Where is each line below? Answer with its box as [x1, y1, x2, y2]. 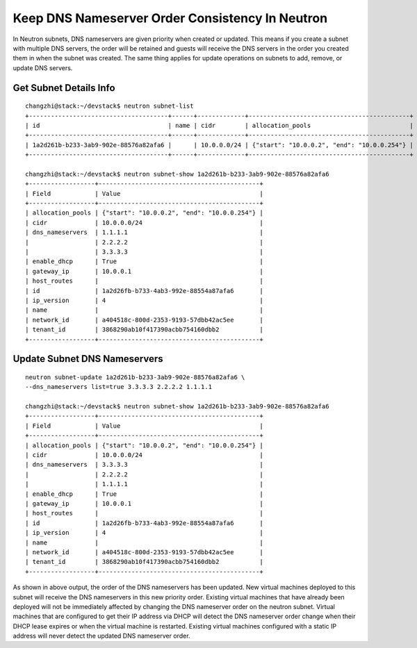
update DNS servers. [13, 63, 73, 72]
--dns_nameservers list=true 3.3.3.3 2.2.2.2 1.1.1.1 [25, 383, 212, 391]
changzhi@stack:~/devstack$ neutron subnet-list [25, 102, 194, 110]
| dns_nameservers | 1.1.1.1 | [25, 229, 263, 236]
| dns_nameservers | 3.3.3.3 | [25, 460, 263, 469]
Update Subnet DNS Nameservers [13, 353, 163, 365]
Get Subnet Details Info [13, 82, 115, 94]
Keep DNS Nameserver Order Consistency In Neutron [13, 10, 328, 26]
